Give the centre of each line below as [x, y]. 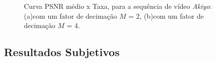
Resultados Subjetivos [62, 52]
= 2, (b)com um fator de [166, 15]
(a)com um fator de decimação [71, 15]
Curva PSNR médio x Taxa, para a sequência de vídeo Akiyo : [118, 6]
